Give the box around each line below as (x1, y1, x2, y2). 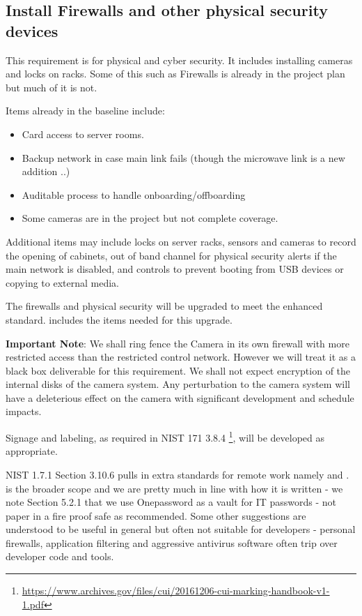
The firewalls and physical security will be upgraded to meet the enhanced (6, 299, 323, 313)
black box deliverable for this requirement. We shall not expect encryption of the (6, 363, 351, 377)
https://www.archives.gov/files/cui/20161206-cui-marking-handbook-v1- (22, 583, 330, 598)
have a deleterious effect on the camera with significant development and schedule (6, 390, 354, 405)
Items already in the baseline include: (6, 103, 165, 118)
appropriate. (6, 444, 58, 458)
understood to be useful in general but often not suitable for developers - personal (6, 522, 356, 536)
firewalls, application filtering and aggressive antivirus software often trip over (6, 535, 338, 550)
